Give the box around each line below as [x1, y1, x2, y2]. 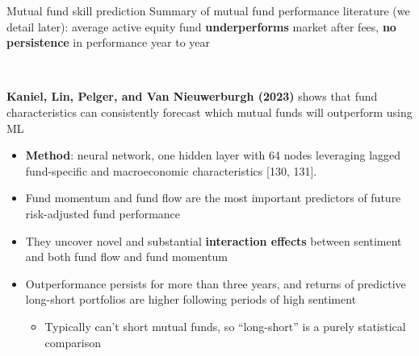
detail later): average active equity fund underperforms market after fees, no [6, 18, 396, 35]
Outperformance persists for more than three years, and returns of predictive [25, 275, 406, 292]
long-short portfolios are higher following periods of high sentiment [25, 291, 357, 308]
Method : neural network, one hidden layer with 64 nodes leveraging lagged [25, 147, 401, 164]
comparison [44, 333, 101, 350]
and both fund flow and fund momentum [25, 248, 228, 265]
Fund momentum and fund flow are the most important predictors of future [25, 189, 401, 206]
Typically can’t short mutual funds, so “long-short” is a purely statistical [44, 317, 406, 334]
